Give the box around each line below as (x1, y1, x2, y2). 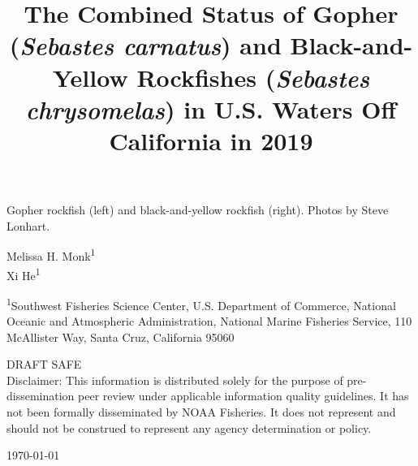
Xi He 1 (6, 264, 41, 283)
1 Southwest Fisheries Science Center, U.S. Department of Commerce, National (6, 294, 396, 313)
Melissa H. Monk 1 (6, 245, 96, 264)
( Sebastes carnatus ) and (9, 28, 282, 63)
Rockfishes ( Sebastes (136, 60, 370, 94)
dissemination (6, 387, 75, 404)
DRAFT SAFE (6, 356, 82, 373)
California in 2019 (109, 123, 313, 157)
